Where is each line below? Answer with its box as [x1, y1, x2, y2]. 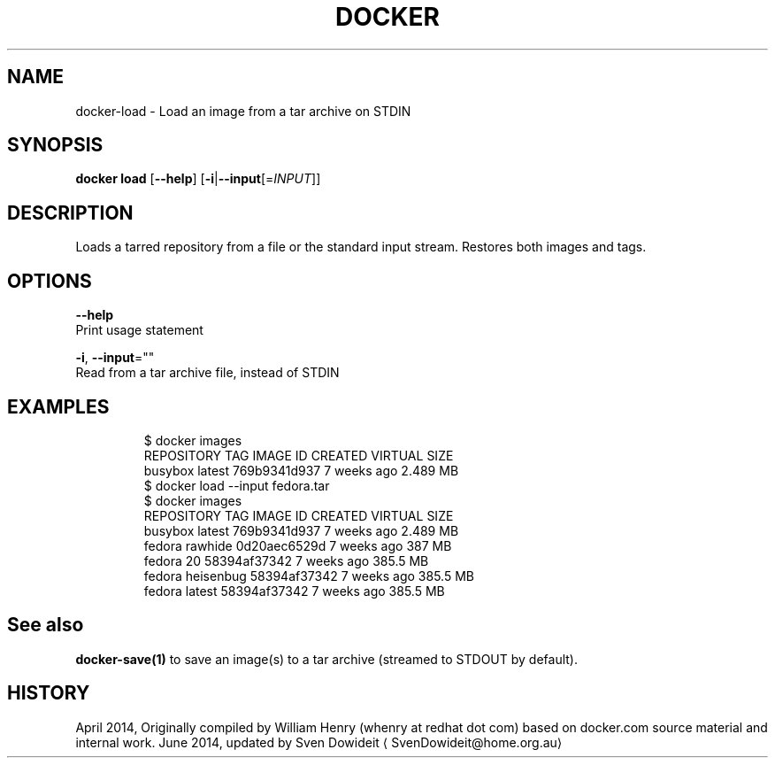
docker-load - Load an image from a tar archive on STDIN [75, 103, 411, 119]
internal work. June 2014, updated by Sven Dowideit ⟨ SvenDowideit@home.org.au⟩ [75, 734, 563, 750]
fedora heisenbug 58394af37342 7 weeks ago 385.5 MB [143, 568, 474, 583]
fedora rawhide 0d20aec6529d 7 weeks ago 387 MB [143, 537, 452, 553]
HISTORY [7, 682, 90, 705]
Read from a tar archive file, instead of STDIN [75, 365, 340, 381]
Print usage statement [75, 322, 203, 338]
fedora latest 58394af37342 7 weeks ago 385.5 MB [143, 583, 445, 599]
